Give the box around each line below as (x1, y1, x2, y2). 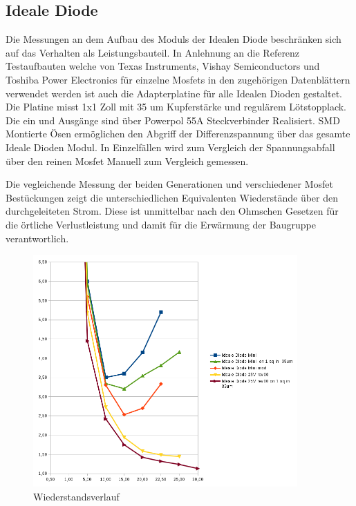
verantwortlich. (6, 231, 69, 245)
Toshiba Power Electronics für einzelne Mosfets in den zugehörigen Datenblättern (6, 72, 350, 86)
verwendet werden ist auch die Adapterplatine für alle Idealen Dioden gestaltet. (6, 86, 343, 100)
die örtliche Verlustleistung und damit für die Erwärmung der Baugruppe (6, 217, 316, 231)
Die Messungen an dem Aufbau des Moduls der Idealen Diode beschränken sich (6, 32, 341, 46)
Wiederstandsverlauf (33, 489, 120, 503)
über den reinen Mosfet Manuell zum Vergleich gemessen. (6, 153, 249, 168)
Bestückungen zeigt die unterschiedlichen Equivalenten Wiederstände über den (6, 190, 339, 204)
